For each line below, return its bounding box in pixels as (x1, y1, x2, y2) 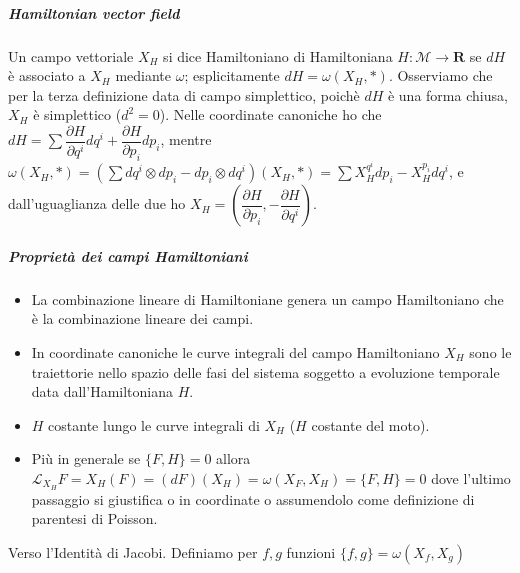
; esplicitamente (184, 65, 280, 86)
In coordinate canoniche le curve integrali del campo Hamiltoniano (31, 341, 440, 362)
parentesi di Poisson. (31, 508, 158, 529)
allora (216, 448, 251, 469)
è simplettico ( (33, 104, 122, 125)
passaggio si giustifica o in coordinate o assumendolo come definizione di (31, 488, 475, 509)
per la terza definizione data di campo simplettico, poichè (8, 84, 360, 105)
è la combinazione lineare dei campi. (31, 308, 254, 329)
